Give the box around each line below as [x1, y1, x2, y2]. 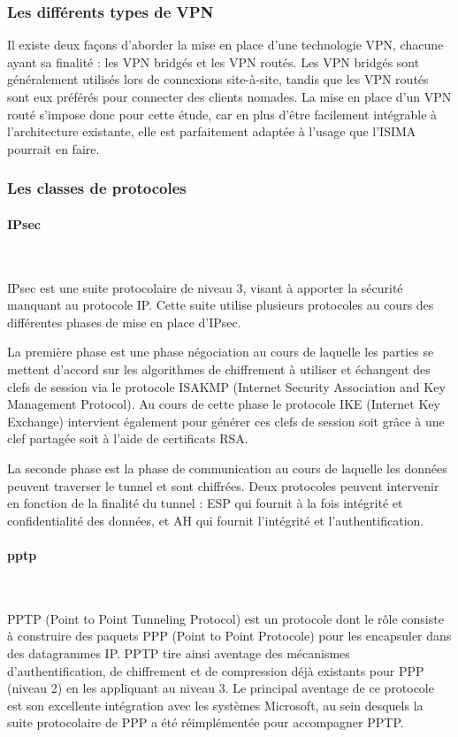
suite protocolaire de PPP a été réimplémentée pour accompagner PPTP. [7, 713, 404, 732]
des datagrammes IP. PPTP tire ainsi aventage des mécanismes [7, 643, 350, 662]
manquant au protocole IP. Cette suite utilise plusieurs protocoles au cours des [7, 296, 434, 314]
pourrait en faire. [7, 139, 100, 157]
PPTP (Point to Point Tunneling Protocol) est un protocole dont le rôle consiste [7, 609, 444, 627]
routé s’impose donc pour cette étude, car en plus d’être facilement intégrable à [7, 104, 438, 123]
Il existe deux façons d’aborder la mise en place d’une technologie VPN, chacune [7, 35, 444, 54]
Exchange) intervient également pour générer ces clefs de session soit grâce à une [7, 411, 445, 430]
